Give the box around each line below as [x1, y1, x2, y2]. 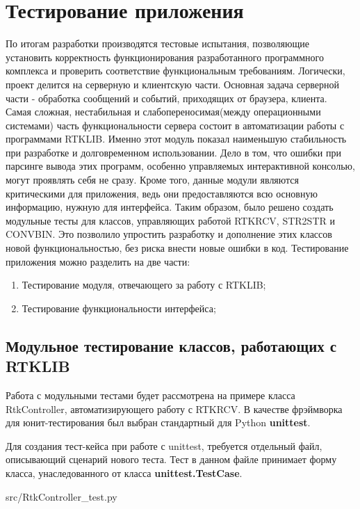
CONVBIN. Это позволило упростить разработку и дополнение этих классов [6, 227, 332, 241]
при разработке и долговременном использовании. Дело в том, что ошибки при [6, 145, 342, 159]
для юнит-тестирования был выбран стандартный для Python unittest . [6, 415, 311, 430]
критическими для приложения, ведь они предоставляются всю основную [6, 186, 318, 200]
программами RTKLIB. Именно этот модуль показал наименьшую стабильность [6, 131, 347, 146]
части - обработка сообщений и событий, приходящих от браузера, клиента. [6, 90, 327, 105]
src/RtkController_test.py [6, 489, 117, 503]
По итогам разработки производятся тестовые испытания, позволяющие [6, 36, 309, 51]
